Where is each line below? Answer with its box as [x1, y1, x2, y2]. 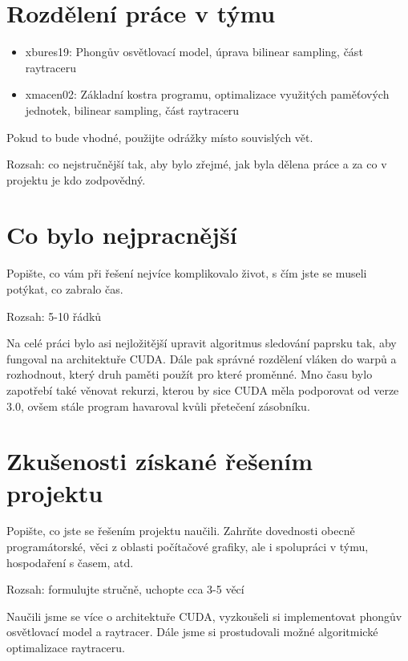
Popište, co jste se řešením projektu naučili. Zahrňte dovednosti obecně [6, 522, 355, 539]
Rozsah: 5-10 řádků [6, 307, 102, 324]
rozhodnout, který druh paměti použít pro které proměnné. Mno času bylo [6, 366, 373, 383]
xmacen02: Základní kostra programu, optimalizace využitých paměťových [25, 86, 390, 103]
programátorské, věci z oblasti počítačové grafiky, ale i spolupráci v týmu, [6, 538, 369, 555]
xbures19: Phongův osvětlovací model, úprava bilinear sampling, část [25, 43, 363, 60]
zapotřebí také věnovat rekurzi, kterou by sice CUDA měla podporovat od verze [6, 381, 399, 398]
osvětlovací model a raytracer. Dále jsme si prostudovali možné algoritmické [6, 623, 378, 640]
